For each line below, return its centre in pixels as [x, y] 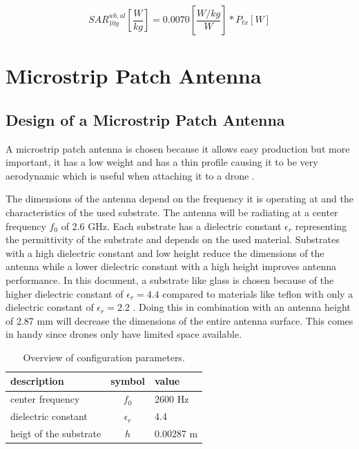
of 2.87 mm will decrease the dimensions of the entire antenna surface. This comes [179, 320]
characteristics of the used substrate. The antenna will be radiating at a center [172, 212]
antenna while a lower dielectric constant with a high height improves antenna [171, 266]
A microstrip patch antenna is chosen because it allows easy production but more [178, 148]
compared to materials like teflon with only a [258, 293]
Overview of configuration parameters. [104, 357]
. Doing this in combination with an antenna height [242, 307]
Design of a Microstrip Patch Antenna [145, 119]
